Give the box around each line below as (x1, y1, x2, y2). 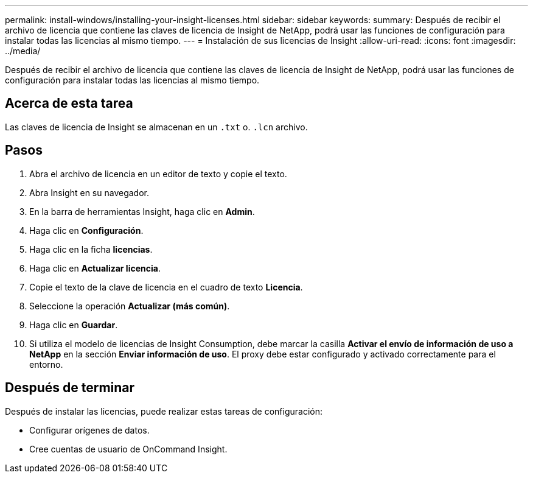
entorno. (29, 359, 63, 370)
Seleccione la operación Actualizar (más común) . (29, 300, 230, 311)
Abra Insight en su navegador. (29, 187, 149, 198)
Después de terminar (5, 380, 135, 396)
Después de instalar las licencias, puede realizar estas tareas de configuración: (5, 406, 322, 416)
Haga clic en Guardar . (29, 319, 118, 330)
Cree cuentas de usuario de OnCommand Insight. (29, 443, 228, 454)
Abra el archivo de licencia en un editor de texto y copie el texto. (29, 168, 287, 179)
